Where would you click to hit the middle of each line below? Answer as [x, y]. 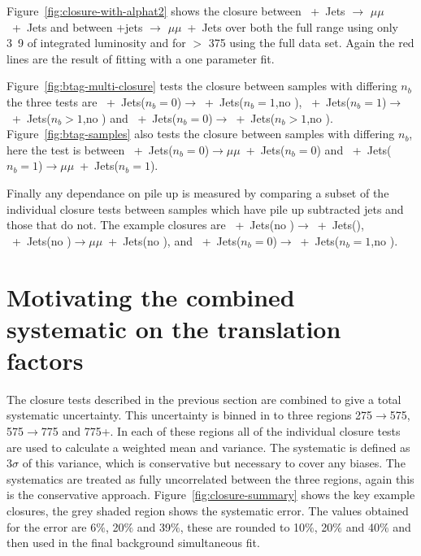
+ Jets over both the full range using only [293, 26]
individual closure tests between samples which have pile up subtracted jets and [205, 208]
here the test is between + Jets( [90, 149]
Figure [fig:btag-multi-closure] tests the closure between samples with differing [202, 86]
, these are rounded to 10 [243, 526]
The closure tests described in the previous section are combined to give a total [204, 399]
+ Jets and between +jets [77, 26]
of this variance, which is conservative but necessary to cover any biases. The [214, 463]
